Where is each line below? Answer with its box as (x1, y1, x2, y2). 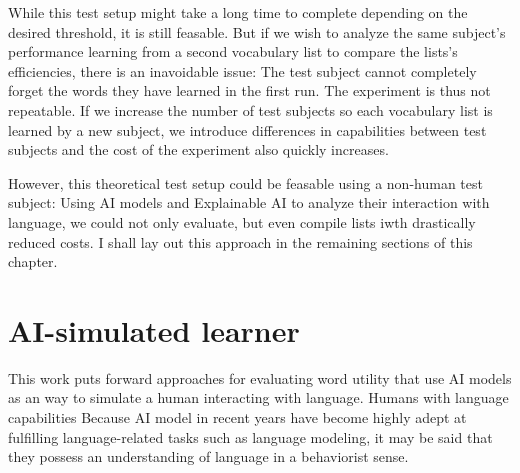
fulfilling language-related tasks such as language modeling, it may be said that (8, 426, 493, 447)
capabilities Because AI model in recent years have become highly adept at (8, 407, 467, 428)
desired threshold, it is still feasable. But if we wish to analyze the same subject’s (8, 21, 506, 42)
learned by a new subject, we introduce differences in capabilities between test (8, 119, 487, 140)
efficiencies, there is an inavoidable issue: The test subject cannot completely (8, 60, 477, 81)
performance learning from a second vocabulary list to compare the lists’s (8, 41, 458, 62)
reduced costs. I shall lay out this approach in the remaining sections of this (8, 231, 473, 252)
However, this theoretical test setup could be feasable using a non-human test (8, 172, 483, 193)
